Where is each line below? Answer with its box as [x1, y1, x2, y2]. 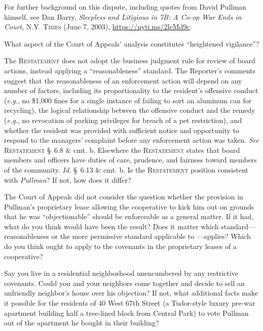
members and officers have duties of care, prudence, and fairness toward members [4, 154, 257, 165]
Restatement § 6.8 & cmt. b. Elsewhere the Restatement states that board [4, 144, 240, 155]
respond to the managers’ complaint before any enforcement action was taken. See [4, 135, 259, 145]
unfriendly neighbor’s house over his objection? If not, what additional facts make [4, 287, 258, 298]
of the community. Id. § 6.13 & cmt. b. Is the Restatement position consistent [4, 164, 249, 175]
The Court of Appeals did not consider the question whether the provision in [4, 191, 243, 202]
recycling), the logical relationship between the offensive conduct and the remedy [4, 105, 255, 115]
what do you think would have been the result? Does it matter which [4, 221, 219, 231]
